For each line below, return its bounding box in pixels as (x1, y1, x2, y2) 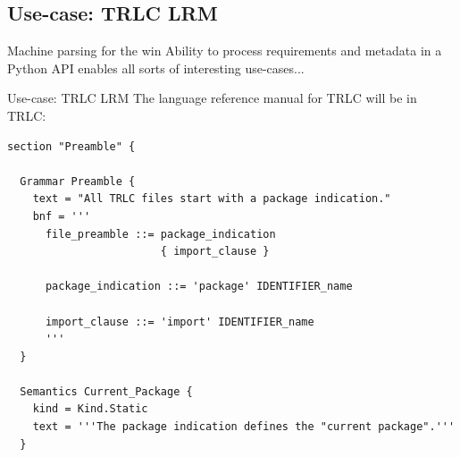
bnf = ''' (32, 209, 91, 223)
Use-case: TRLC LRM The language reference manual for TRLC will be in (7, 89, 417, 107)
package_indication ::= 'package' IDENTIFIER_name (45, 280, 353, 293)
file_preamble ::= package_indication (45, 227, 276, 241)
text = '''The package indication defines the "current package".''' (32, 420, 456, 434)
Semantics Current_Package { (20, 385, 193, 398)
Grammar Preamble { (20, 174, 136, 188)
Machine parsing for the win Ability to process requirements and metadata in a (7, 41, 442, 60)
